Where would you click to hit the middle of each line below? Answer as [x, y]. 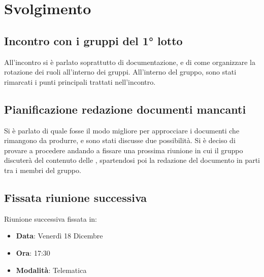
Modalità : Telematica [51, 270]
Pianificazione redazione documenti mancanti [125, 109]
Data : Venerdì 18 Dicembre [59, 236]
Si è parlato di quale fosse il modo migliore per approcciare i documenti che [122, 130]
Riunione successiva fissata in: [51, 218]
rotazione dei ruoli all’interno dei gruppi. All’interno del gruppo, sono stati [120, 72]
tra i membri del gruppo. [43, 170]
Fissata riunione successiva [76, 197]
